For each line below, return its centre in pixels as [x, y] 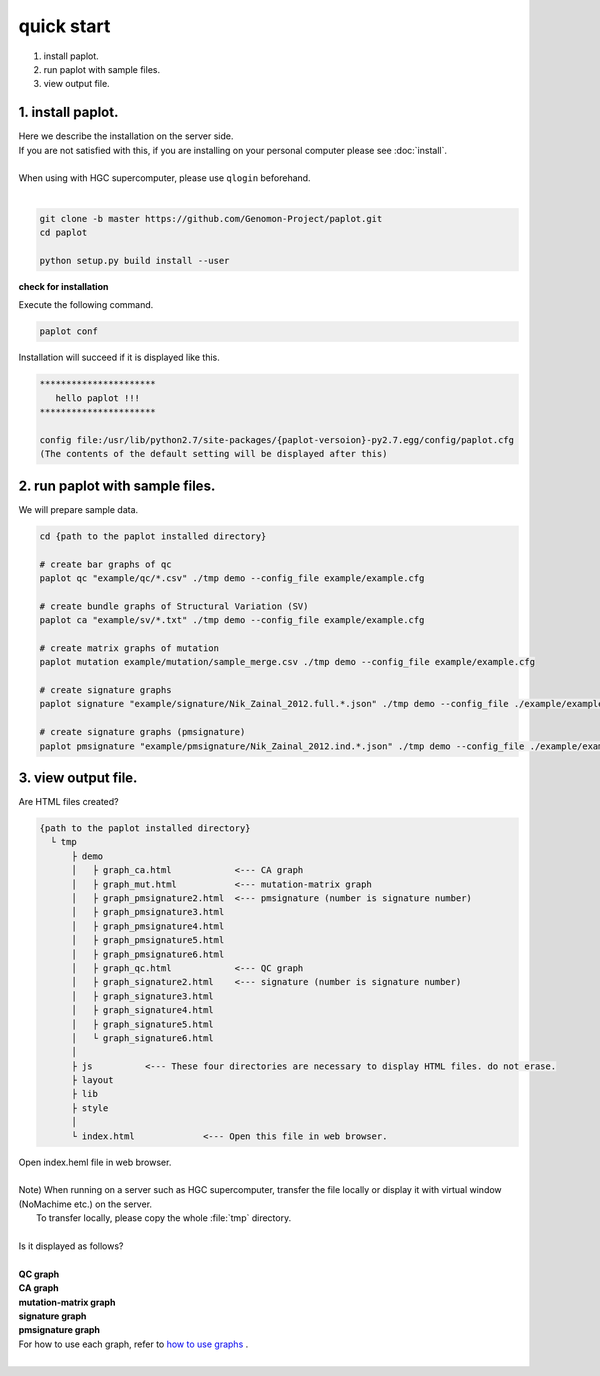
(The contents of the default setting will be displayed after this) [213, 454]
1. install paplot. [68, 112]
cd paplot [63, 233]
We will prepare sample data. [78, 509]
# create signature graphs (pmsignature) [142, 732]
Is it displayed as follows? [71, 1246]
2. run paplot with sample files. [117, 485]
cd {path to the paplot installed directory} [153, 536]
